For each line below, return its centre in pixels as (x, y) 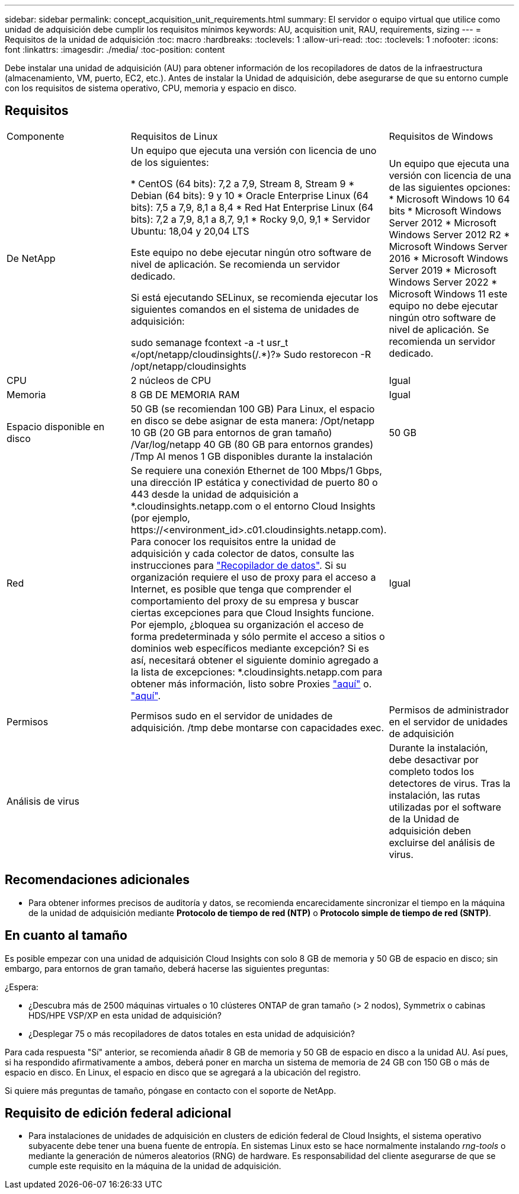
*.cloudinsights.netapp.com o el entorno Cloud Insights (253, 506)
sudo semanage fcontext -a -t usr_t (209, 342)
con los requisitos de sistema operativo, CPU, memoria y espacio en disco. (151, 88)
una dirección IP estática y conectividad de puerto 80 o (254, 482)
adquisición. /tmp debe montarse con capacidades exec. (257, 727)
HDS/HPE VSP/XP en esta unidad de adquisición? (125, 1015)
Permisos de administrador (449, 710)
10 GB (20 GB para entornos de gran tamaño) (231, 432)
